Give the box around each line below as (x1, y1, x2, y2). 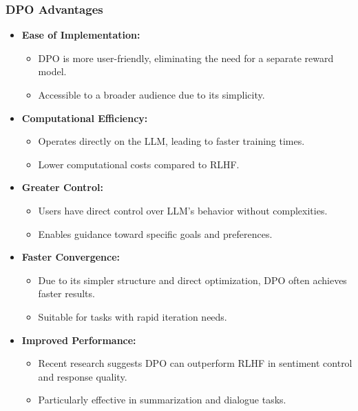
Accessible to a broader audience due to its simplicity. (38, 88, 265, 101)
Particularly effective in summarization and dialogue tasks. (38, 392, 286, 407)
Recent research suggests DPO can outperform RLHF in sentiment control (38, 356, 352, 370)
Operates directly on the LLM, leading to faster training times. (38, 134, 305, 148)
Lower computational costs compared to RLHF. (38, 157, 240, 171)
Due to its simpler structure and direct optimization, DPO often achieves (38, 272, 347, 287)
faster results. (38, 286, 95, 301)
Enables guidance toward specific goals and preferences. (38, 226, 273, 241)
